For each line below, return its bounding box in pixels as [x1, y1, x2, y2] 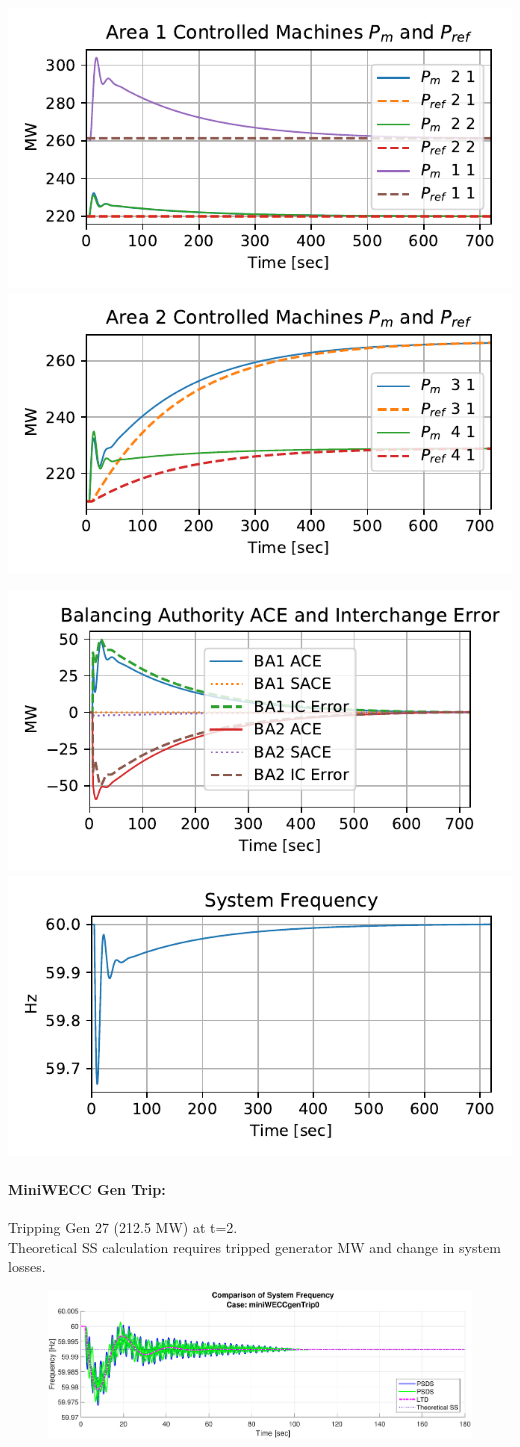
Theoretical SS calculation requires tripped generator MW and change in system [8, 1236, 501, 1257]
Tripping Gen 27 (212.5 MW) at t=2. [8, 1217, 238, 1238]
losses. [8, 1256, 46, 1277]
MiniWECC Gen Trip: [8, 1178, 166, 1199]
